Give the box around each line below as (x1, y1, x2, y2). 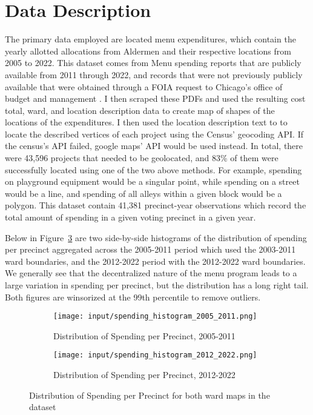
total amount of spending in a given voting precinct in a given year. (5, 211, 256, 224)
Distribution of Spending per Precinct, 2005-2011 (53, 329, 236, 342)
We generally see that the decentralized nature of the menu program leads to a (5, 267, 297, 279)
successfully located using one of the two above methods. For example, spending (5, 163, 302, 176)
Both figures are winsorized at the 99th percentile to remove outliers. (5, 290, 261, 303)
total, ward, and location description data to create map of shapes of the (5, 104, 275, 116)
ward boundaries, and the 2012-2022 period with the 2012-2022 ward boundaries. (5, 254, 306, 267)
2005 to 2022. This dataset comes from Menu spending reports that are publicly (5, 56, 301, 69)
